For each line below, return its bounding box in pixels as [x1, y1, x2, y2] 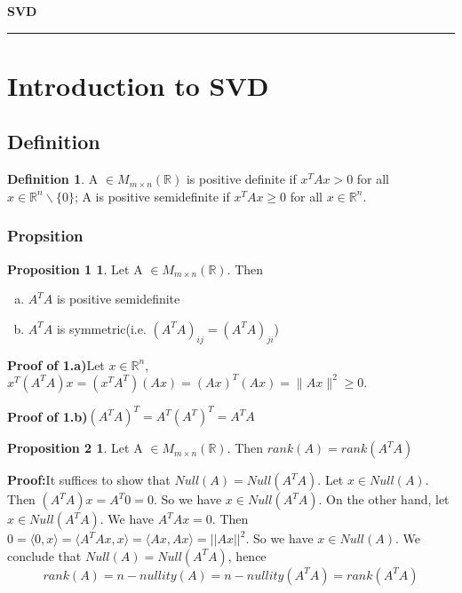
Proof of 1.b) [7, 407, 88, 425]
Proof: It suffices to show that [7, 470, 171, 489]
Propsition [7, 225, 84, 247]
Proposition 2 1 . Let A [7, 439, 143, 457]
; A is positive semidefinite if [74, 186, 230, 205]
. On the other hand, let [318, 490, 450, 509]
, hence [227, 546, 267, 565]
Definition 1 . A [7, 170, 99, 188]
